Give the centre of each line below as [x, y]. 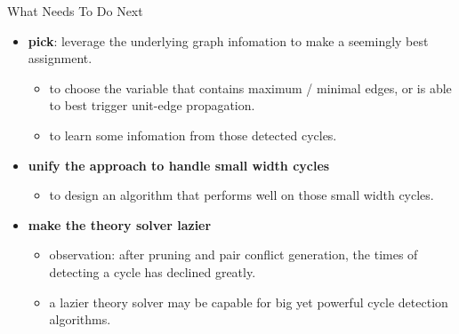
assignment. [60, 58]
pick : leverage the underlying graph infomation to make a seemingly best [228, 40]
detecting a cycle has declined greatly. [153, 271]
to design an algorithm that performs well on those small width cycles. [242, 195]
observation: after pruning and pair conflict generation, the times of [234, 254]
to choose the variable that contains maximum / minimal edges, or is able [250, 87]
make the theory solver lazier [120, 224]
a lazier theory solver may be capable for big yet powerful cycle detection [249, 302]
